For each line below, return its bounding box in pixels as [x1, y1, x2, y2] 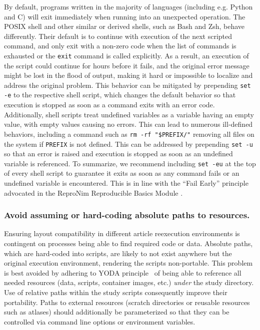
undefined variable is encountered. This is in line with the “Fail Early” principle [4, 178, 248, 188]
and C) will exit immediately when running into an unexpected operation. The [4, 11, 245, 21]
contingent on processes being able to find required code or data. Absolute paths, [4, 238, 253, 249]
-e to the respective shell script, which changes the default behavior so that [4, 89, 236, 100]
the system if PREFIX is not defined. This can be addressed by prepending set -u [4, 138, 253, 149]
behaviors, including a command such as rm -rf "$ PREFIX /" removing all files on [4, 128, 254, 139]
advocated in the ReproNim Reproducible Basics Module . [4, 187, 183, 198]
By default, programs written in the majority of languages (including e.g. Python [4, 1, 253, 11]
